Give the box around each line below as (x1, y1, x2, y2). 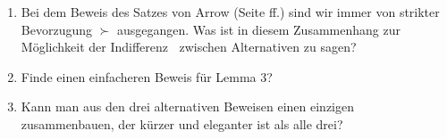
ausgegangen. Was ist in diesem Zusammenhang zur (116, 20, 401, 38)
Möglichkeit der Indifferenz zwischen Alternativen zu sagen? (21, 37, 357, 56)
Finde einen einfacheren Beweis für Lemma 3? (21, 67, 273, 86)
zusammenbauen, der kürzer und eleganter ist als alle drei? (21, 114, 343, 133)
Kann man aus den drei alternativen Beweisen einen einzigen (21, 97, 354, 116)
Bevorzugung (21, 20, 92, 38)
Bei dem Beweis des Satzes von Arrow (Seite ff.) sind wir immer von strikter (21, 3, 440, 20)
